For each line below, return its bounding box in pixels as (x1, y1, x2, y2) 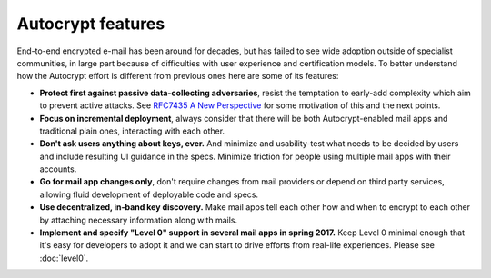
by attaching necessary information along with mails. (39, 214, 238, 225)
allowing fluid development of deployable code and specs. (39, 189, 259, 200)
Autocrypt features (16, 14, 165, 34)
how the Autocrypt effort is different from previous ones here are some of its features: (16, 71, 339, 82)
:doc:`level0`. (39, 253, 89, 263)
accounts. (39, 164, 77, 174)
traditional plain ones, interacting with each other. (39, 125, 225, 136)
